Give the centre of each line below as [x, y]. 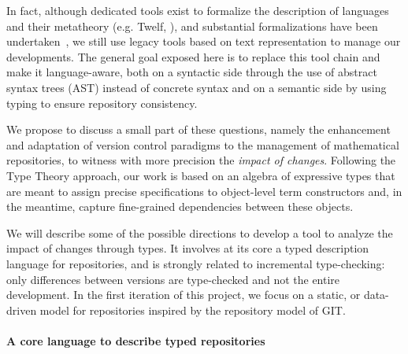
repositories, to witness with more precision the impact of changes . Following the [201, 160]
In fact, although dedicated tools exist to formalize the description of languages [198, 10]
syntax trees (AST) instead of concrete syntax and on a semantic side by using [197, 87]
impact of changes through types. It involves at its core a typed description [188, 248]
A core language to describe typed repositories [136, 340]
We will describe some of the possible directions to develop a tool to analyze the [200, 232]
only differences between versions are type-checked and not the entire [173, 279]
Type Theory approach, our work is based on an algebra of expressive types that [201, 175]
